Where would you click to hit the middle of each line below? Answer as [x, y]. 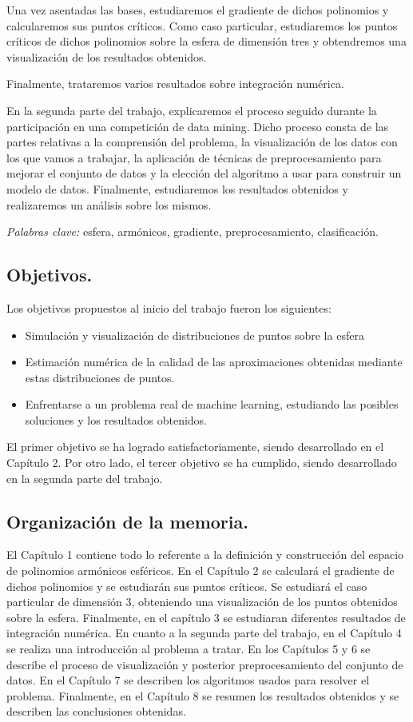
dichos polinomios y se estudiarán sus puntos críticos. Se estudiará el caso [187, 586]
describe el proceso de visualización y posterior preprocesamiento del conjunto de [205, 664]
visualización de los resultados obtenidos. [107, 56]
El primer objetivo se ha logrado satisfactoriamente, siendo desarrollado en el [195, 447]
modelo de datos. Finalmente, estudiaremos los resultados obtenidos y [177, 188]
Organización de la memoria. [127, 521]
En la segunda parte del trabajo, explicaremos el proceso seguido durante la [192, 110]
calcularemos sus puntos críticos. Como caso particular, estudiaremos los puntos [202, 25]
